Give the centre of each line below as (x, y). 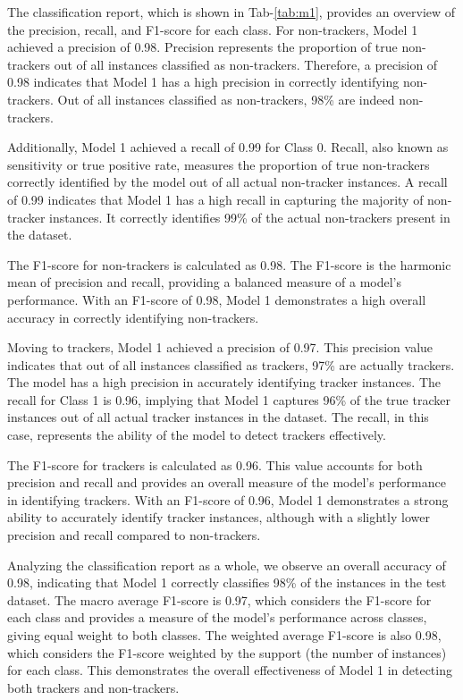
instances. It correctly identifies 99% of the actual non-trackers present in (250, 217)
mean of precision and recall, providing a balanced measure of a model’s (204, 282)
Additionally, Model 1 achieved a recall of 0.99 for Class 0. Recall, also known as (228, 147)
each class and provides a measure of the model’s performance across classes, (217, 617)
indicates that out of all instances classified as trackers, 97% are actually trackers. (231, 364)
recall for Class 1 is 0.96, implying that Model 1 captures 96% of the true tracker (229, 399)
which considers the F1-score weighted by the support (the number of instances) (227, 652)
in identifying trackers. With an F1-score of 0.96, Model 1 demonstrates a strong (228, 499)
